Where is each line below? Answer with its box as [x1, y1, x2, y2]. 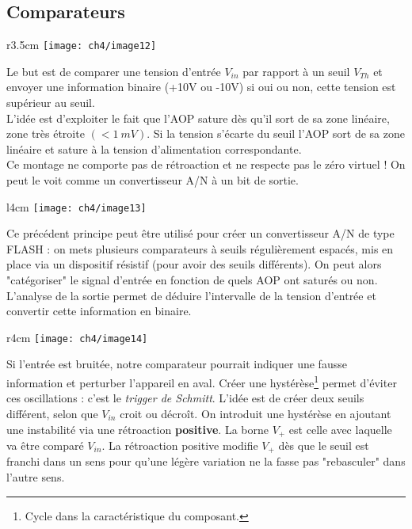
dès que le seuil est [278, 436, 369, 453]
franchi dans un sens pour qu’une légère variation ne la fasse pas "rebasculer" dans [6, 453, 406, 470]
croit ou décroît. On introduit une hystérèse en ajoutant [120, 405, 391, 421]
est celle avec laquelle [288, 421, 392, 437]
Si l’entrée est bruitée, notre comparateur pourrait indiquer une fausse [6, 356, 347, 372]
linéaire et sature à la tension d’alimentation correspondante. [6, 140, 302, 157]
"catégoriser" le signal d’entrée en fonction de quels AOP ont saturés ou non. [6, 272, 378, 288]
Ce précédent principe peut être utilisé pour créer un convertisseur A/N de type [6, 225, 395, 242]
